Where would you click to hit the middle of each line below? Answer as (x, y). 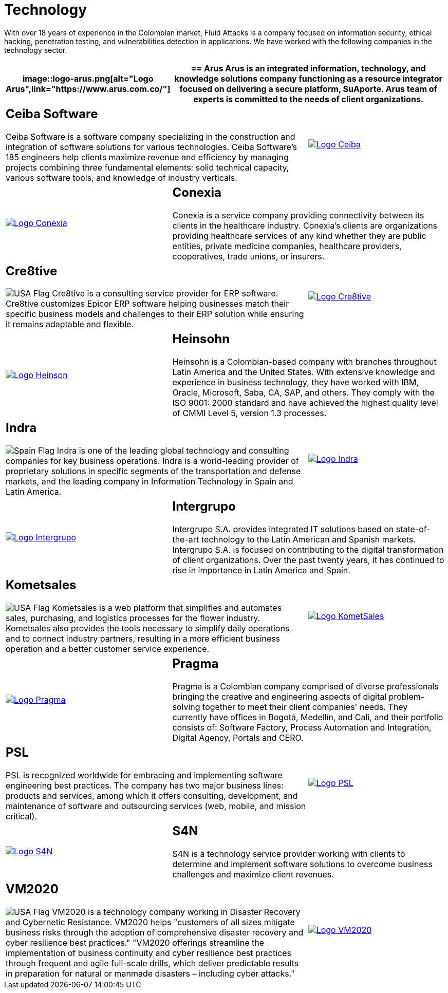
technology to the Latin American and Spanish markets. (308, 540)
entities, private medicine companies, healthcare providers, (287, 246)
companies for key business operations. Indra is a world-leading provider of (152, 461)
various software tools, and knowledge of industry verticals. (122, 177)
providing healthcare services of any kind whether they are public (299, 236)
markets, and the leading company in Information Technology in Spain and (150, 482)
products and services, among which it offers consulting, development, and (152, 795)
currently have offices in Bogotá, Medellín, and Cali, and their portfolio (308, 717)
